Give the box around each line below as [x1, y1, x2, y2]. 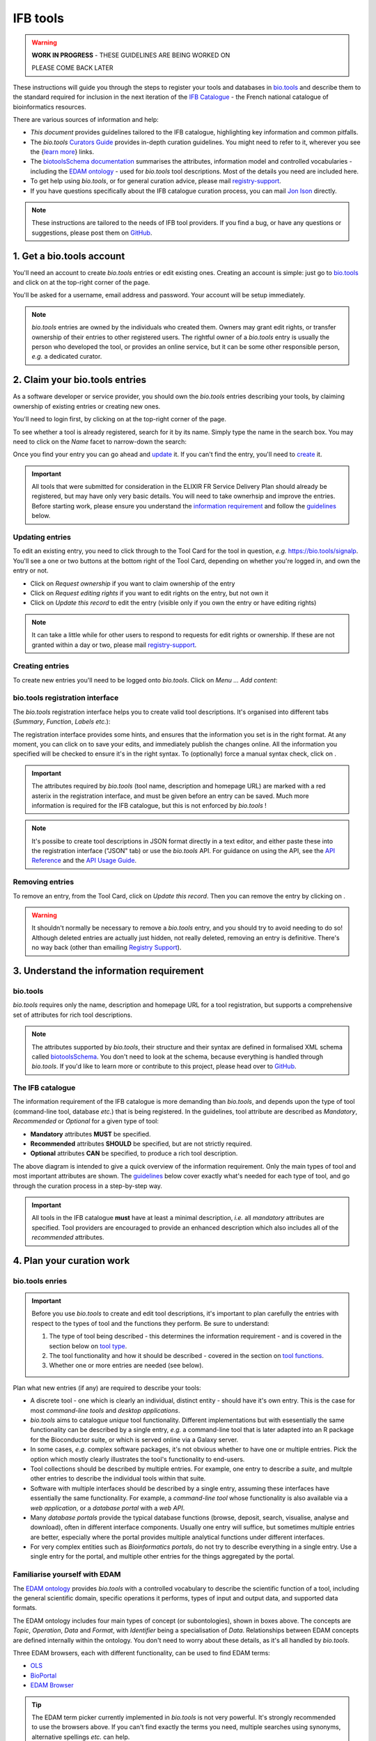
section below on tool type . [49, 1341, 127, 1350]
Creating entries [13, 662, 70, 671]
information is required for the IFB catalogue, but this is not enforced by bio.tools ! [31, 801, 267, 809]
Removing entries [13, 877, 75, 887]
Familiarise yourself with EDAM [13, 1570, 121, 1579]
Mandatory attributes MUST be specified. [30, 1130, 151, 1138]
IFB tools [13, 10, 65, 26]
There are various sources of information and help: [13, 115, 159, 123]
